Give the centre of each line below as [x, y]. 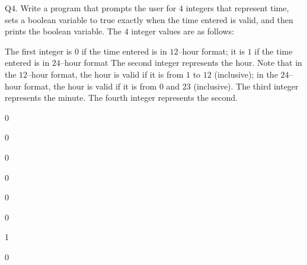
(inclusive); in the [246, 74]
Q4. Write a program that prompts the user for [91, 8]
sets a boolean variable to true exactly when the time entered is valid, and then [149, 19]
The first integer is [39, 51]
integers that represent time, [237, 8]
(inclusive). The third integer [246, 86]
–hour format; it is [211, 51]
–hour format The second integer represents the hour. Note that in [181, 63]
